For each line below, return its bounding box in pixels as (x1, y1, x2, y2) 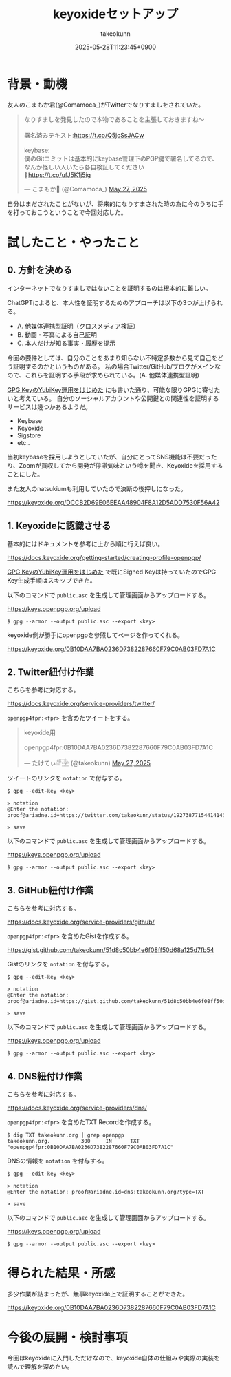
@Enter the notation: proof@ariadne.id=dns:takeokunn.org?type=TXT (7, 1188, 205, 1195)
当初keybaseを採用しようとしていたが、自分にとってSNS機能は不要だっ (7, 453, 212, 461)
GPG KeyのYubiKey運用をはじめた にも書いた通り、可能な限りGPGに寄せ (7, 385, 214, 393)
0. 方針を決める (7, 265, 72, 276)
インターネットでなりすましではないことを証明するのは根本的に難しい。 (7, 284, 212, 292)
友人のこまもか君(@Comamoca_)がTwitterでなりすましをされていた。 (7, 101, 205, 109)
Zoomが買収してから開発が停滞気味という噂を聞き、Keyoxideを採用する (19, 461, 223, 469)
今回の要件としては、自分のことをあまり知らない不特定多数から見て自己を (7, 353, 218, 362)
